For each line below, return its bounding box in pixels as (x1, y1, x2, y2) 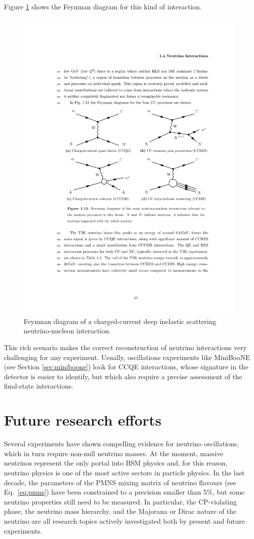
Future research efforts (4, 410, 162, 430)
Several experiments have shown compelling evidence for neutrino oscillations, (4, 438, 239, 449)
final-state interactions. (4, 381, 73, 391)
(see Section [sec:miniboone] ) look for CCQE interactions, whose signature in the (4, 361, 249, 372)
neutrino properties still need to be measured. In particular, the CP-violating (4, 496, 237, 506)
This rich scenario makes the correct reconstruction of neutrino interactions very (4, 342, 247, 353)
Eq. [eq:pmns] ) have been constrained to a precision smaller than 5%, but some (4, 487, 245, 497)
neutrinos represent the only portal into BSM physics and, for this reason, (4, 458, 228, 468)
